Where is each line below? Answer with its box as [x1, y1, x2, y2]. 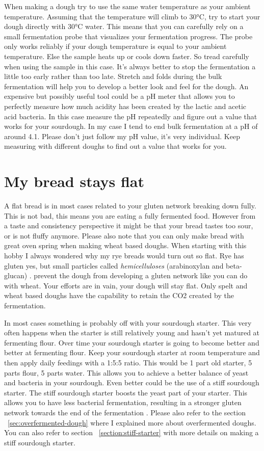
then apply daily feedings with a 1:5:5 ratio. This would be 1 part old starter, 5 [4, 357, 252, 367]
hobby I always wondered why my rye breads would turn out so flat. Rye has [4, 250, 244, 260]
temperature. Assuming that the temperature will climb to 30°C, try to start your [4, 11, 260, 21]
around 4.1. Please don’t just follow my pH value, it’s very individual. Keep [4, 130, 240, 141]
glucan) [4, 270, 28, 281]
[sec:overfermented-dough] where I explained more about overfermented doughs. [8, 417, 256, 428]
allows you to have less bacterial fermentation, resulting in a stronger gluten [4, 397, 242, 408]
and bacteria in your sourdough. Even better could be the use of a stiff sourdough [4, 377, 259, 388]
